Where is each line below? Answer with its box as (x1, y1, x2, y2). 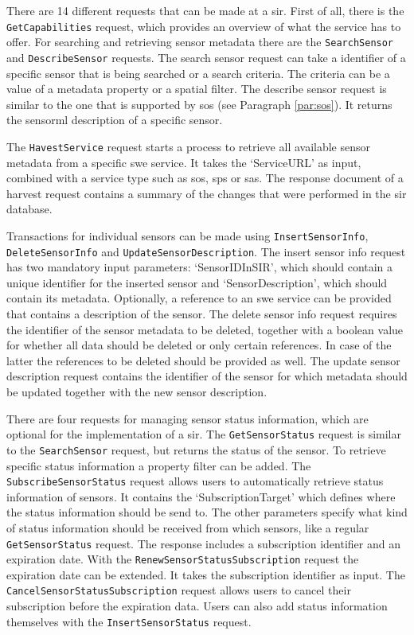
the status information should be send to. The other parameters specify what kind (6, 504, 408, 520)
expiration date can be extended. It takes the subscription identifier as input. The (6, 566, 405, 582)
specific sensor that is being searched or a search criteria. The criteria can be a (6, 64, 390, 81)
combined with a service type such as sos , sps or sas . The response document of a (6, 169, 404, 186)
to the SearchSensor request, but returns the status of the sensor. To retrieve (6, 441, 386, 458)
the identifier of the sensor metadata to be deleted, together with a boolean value (6, 321, 404, 337)
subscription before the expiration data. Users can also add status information (6, 598, 388, 614)
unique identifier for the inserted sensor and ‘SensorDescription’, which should (6, 274, 388, 290)
